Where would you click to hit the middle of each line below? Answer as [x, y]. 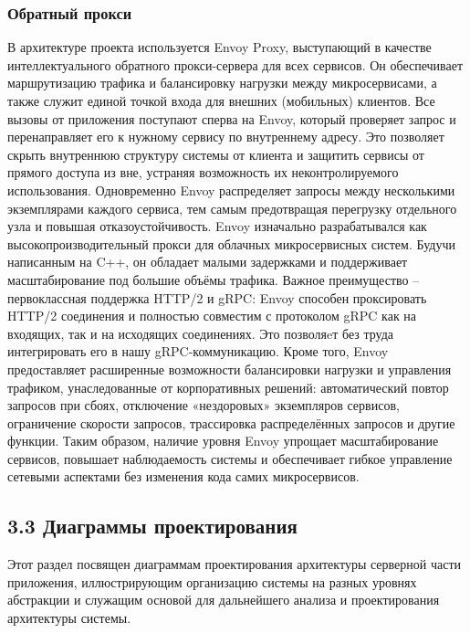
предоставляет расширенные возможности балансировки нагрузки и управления [230, 369]
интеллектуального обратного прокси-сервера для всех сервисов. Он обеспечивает [235, 64]
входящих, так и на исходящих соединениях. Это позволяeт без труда [201, 333]
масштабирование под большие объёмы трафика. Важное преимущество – [214, 279]
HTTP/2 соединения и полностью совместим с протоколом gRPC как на [212, 316]
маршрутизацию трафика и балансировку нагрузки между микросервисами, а [222, 83]
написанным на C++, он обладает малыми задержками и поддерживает [208, 262]
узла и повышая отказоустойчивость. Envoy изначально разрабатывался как [217, 226]
